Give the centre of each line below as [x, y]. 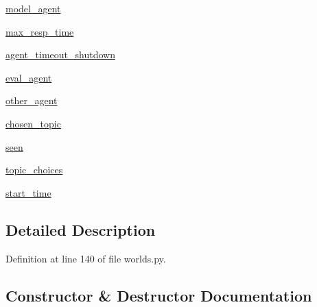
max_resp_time [40, 31]
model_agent [33, 8]
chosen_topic [33, 123]
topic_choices [34, 170]
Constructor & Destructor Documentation [159, 295]
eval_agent [29, 77]
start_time [28, 192]
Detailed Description [81, 229]
